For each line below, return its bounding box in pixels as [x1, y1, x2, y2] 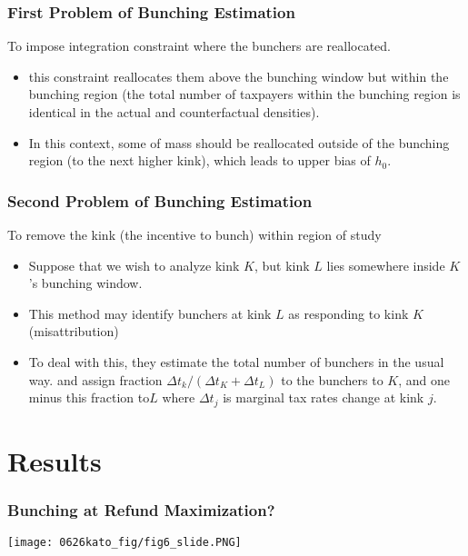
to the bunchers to [281, 370, 383, 389]
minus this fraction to [28, 388, 150, 407]
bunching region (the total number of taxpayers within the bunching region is [28, 84, 461, 104]
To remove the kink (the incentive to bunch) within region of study [7, 225, 382, 243]
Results [7, 442, 102, 479]
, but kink [254, 255, 310, 274]
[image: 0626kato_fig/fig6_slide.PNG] [7, 536, 242, 550]
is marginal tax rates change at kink [223, 388, 424, 407]
